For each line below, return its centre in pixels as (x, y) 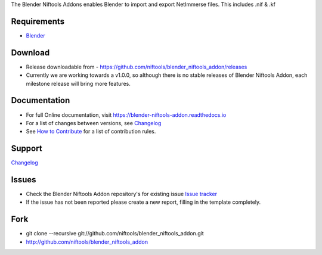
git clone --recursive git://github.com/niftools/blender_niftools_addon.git (115, 234)
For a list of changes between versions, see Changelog (94, 123)
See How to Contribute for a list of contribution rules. (91, 132)
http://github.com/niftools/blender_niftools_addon (87, 242)
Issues (24, 180)
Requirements (38, 21)
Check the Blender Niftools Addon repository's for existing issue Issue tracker (122, 194)
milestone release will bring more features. (78, 83)
